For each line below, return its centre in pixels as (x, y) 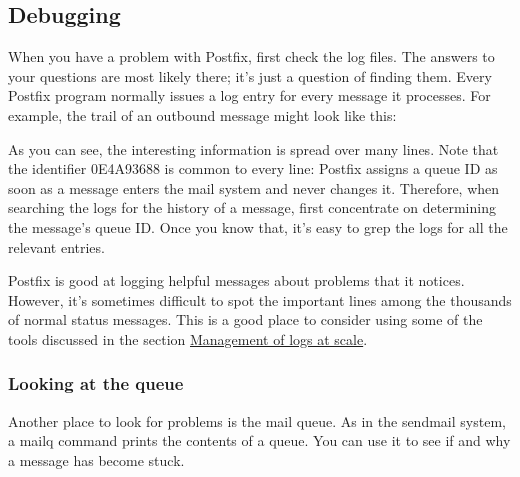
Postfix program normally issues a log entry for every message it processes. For (249, 95)
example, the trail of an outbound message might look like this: (202, 114)
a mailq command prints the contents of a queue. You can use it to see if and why (259, 440)
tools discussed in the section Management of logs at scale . (188, 338)
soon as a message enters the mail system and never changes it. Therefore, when (254, 187)
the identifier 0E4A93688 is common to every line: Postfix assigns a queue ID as (253, 168)
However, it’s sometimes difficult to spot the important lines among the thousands (260, 299)
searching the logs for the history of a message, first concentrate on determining (252, 207)
